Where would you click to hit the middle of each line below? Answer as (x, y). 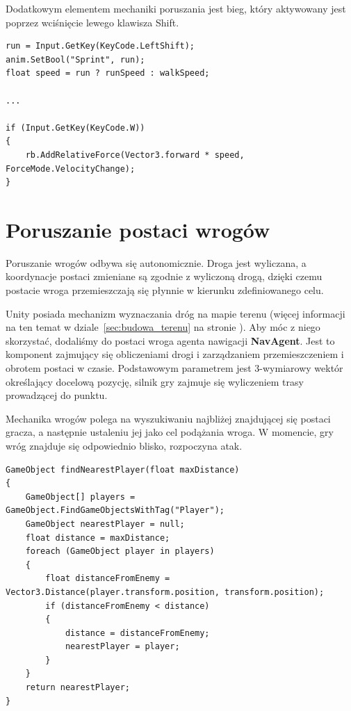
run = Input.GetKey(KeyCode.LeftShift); (100, 46)
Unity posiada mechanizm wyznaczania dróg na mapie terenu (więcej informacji (175, 313)
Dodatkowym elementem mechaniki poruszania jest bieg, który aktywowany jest (176, 8)
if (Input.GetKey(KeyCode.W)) (75, 128)
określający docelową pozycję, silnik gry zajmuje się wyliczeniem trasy (155, 381)
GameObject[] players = (80, 497)
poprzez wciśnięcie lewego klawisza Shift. (92, 22)
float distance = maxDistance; (98, 538)
